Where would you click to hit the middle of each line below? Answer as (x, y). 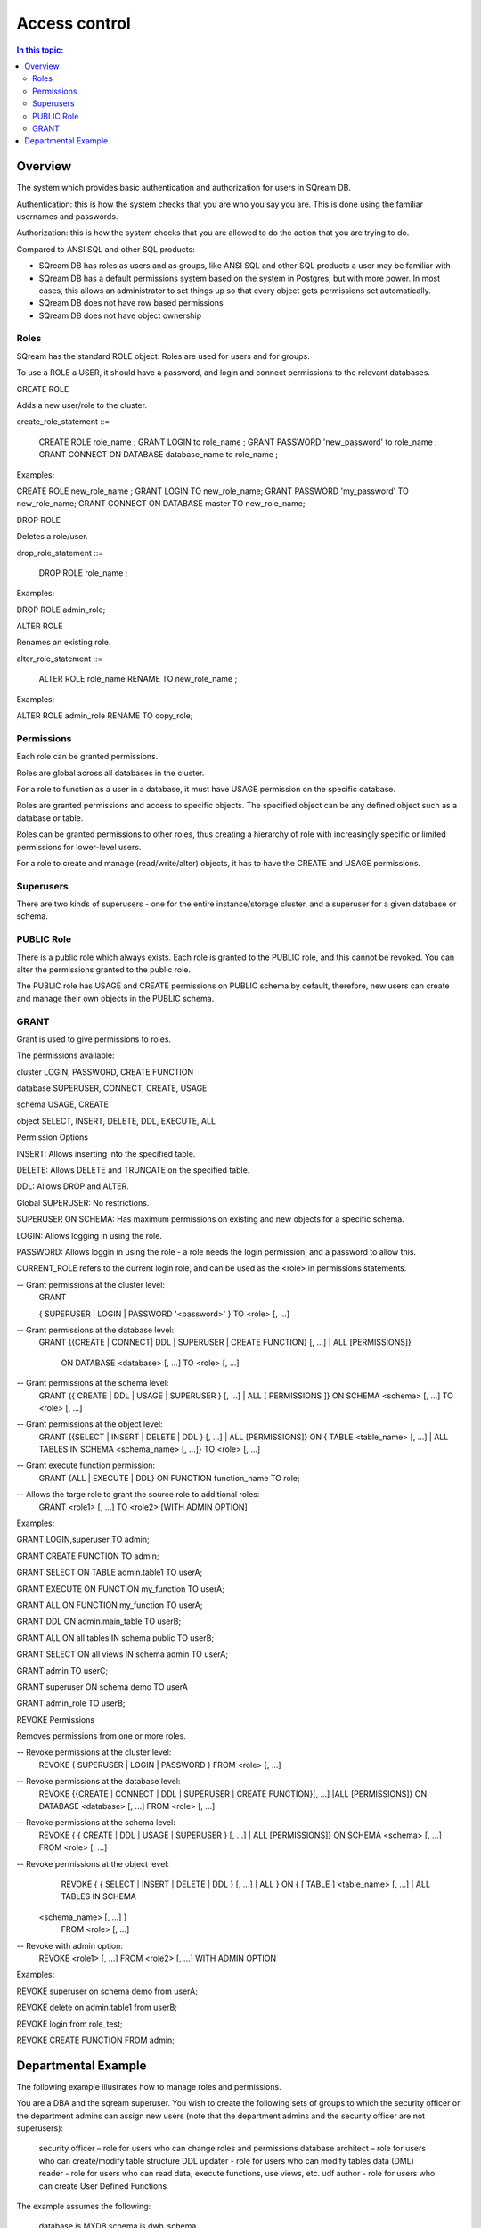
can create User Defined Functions (103, 2186)
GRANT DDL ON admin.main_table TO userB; (99, 1621)
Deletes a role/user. (52, 537)
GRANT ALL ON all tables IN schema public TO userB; (115, 1638)
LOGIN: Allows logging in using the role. (89, 1235)
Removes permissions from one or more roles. (101, 1736)
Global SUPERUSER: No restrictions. (83, 1202)
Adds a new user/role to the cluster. (82, 405)
